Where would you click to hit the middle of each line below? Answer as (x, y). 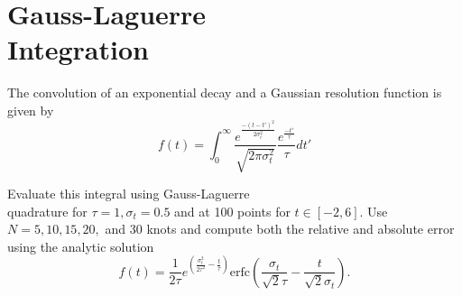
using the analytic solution (81, 246)
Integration (78, 49)
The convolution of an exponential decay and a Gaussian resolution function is (225, 92)
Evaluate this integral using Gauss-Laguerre (129, 193)
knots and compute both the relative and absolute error (300, 229)
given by (31, 110)
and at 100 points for (232, 211)
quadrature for (47, 211)
